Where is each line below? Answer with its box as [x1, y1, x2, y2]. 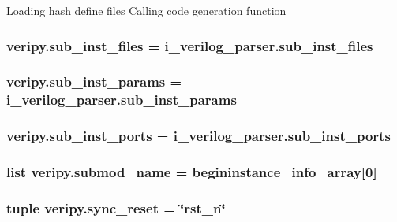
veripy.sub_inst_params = [6, 72, 182, 91]
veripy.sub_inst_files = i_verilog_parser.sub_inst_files [6, 35, 373, 55]
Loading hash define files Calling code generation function [6, 2, 287, 18]
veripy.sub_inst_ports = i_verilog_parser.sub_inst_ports [6, 126, 391, 146]
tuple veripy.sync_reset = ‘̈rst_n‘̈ [6, 198, 226, 217]
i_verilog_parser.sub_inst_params [6, 90, 237, 109]
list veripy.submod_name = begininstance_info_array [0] [6, 161, 377, 181]
